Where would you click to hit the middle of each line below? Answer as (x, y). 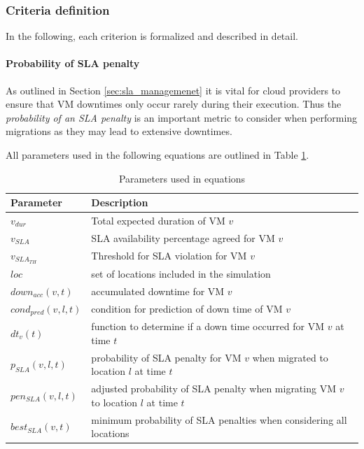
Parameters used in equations (182, 178)
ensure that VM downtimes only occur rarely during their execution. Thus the (174, 104)
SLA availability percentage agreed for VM (183, 237)
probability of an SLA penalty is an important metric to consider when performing (182, 117)
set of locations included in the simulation (181, 273)
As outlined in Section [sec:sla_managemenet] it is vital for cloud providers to (173, 90)
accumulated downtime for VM (158, 291)
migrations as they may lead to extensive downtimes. (119, 131)
